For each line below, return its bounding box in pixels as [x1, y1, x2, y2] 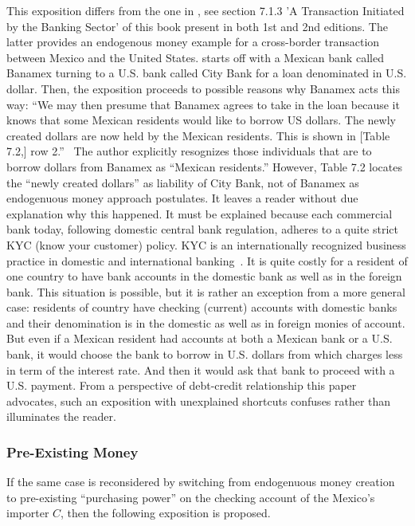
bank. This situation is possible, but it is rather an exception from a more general [6, 283, 405, 300]
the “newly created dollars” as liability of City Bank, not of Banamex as [6, 174, 359, 190]
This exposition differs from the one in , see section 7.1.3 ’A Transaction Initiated [6, 2, 405, 18]
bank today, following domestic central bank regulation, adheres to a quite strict [6, 221, 398, 237]
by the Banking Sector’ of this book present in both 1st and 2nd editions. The [6, 18, 388, 34]
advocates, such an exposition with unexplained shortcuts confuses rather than [6, 392, 391, 409]
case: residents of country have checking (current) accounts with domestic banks [6, 299, 397, 316]
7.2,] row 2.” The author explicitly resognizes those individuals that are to [6, 143, 372, 159]
